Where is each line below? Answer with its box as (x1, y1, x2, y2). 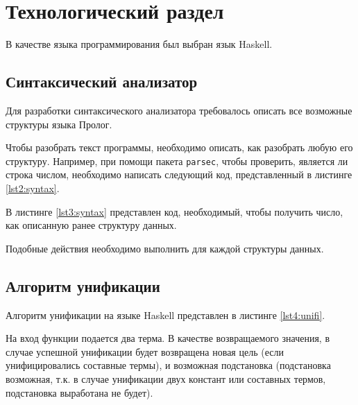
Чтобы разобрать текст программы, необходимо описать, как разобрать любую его (6, 140, 353, 155)
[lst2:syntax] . (6, 180, 60, 195)
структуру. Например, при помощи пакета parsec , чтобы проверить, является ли (6, 153, 348, 168)
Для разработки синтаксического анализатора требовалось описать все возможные (6, 103, 352, 117)
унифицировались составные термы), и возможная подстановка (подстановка (6, 358, 331, 372)
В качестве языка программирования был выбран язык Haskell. (6, 37, 273, 51)
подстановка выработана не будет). (6, 385, 153, 399)
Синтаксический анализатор (6, 71, 198, 92)
